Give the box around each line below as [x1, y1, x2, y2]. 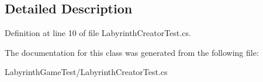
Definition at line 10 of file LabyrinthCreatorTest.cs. [5, 27, 191, 39]
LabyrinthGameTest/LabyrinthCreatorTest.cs [5, 66, 168, 78]
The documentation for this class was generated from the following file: [5, 46, 259, 58]
